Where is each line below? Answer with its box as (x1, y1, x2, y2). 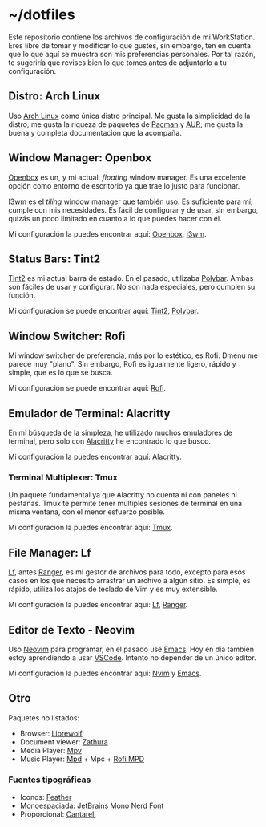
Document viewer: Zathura (19, 736, 108, 747)
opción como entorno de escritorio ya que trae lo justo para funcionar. (8, 180, 240, 190)
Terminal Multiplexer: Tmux (8, 472, 118, 483)
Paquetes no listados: (8, 712, 80, 723)
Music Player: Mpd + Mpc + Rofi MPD (19, 754, 145, 764)
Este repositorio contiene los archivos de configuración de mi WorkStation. (8, 32, 256, 42)
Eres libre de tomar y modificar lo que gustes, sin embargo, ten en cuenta (8, 40, 251, 50)
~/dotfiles (8, 6, 75, 24)
